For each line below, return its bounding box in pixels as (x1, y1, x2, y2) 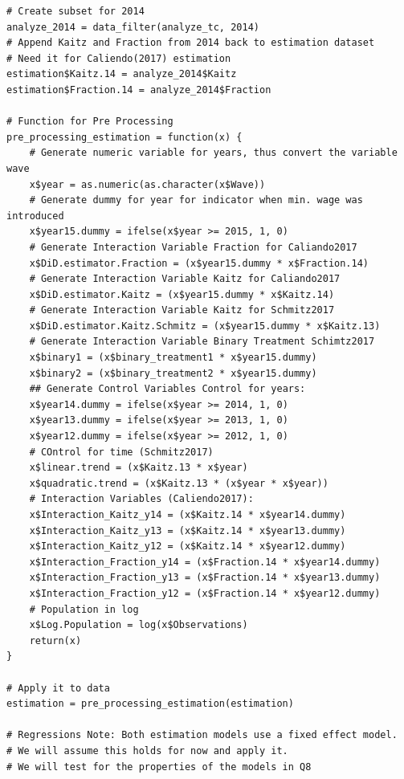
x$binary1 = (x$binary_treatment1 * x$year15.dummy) (29, 352, 317, 364)
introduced (6, 210, 64, 222)
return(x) (29, 634, 82, 646)
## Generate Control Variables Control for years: (29, 383, 306, 395)
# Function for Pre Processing (6, 116, 173, 128)
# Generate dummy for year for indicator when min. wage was (29, 194, 363, 206)
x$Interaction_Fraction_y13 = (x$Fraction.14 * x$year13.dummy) (29, 572, 381, 584)
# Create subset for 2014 (6, 6, 145, 17)
